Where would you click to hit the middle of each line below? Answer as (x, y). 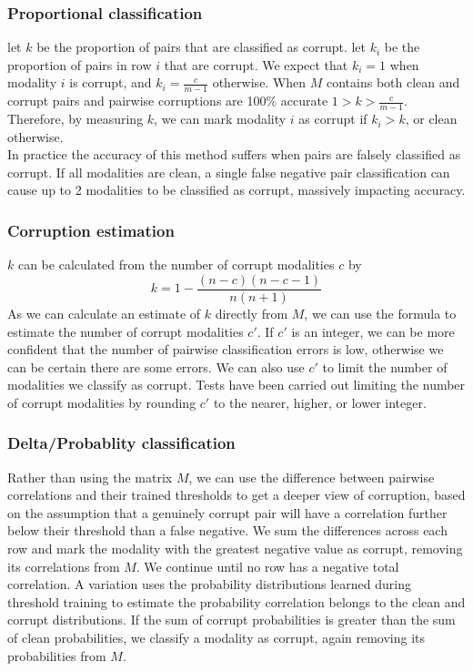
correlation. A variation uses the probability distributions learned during (209, 584)
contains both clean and (393, 82)
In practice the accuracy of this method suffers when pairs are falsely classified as (234, 154)
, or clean (431, 119)
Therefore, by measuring (75, 119)
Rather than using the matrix (90, 477)
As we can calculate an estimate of (104, 313)
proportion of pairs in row (80, 64)
